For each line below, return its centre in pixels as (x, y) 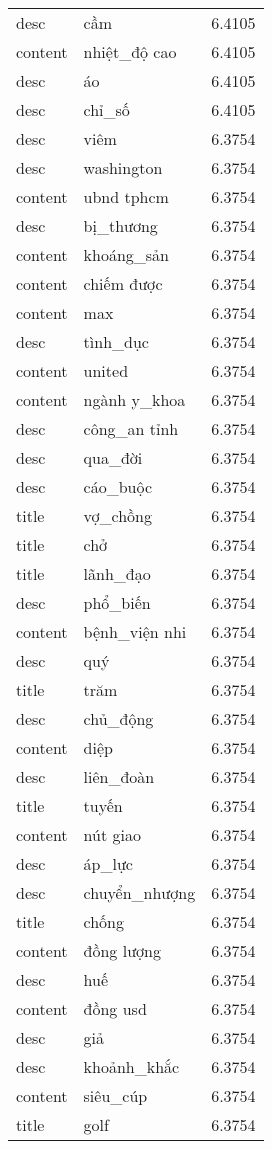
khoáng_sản (126, 254)
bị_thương (120, 225)
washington (123, 167)
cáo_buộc (118, 486)
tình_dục (116, 341)
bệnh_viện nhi (135, 631)
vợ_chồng (118, 515)
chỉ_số (106, 109)
